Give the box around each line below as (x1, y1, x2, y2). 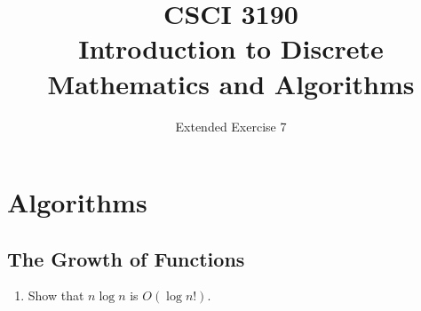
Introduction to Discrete (78, 30, 384, 67)
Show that (28, 286, 84, 305)
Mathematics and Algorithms (47, 65, 415, 101)
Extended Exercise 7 (175, 116, 287, 135)
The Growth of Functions (7, 244, 245, 272)
